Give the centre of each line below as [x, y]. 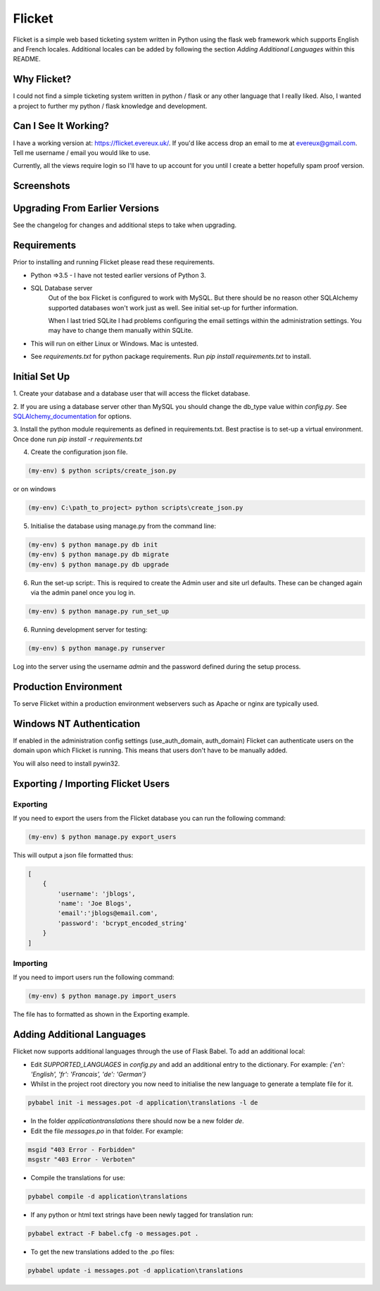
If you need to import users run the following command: [94, 977]
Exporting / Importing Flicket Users [91, 784]
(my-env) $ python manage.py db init [93, 545]
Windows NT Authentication [77, 724]
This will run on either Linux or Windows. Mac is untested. [114, 343]
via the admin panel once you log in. [83, 593]
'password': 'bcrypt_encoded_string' [122, 923]
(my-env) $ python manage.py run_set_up [98, 611]
